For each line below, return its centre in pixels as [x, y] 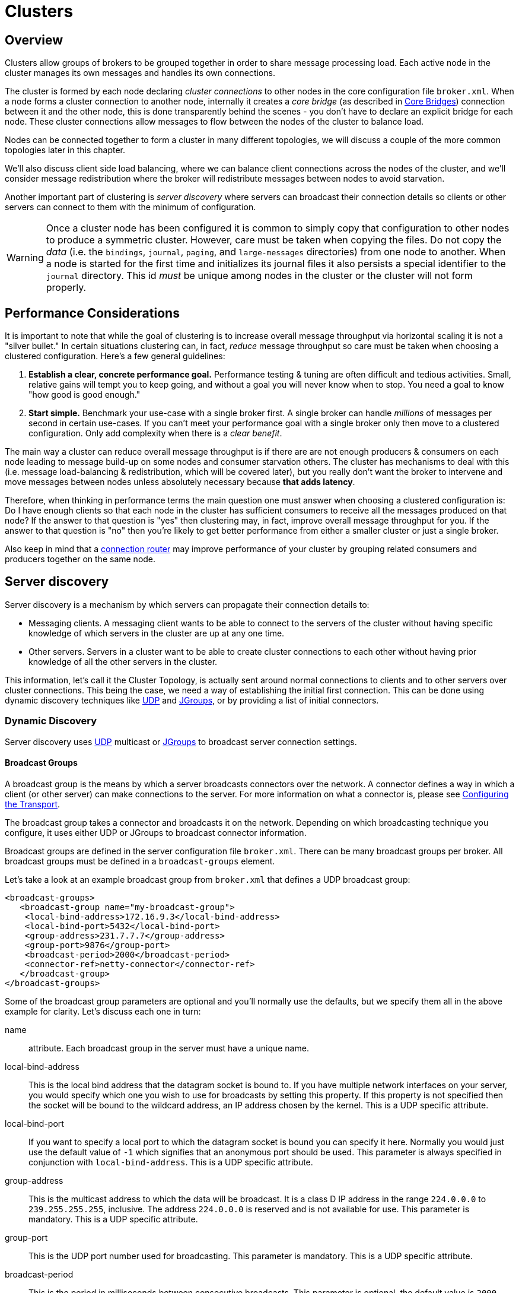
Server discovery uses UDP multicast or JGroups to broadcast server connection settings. [181, 741]
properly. [66, 288]
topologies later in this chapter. [65, 150]
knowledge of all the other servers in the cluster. [123, 661]
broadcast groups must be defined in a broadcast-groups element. [140, 861]
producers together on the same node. [80, 559]
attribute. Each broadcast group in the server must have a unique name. [169, 1048]
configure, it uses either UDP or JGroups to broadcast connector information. [156, 832]
